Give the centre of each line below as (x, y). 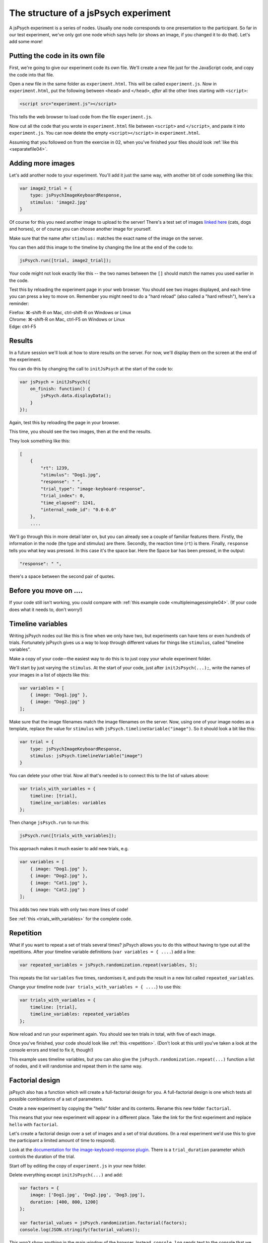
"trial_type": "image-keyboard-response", (93, 489)
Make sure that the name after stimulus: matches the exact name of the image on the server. (106, 238)
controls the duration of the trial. (42, 1156)
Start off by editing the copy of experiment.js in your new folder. (78, 1165)
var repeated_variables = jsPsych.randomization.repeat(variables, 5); (109, 965)
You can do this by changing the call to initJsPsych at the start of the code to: (91, 368)
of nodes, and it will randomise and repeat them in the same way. (76, 1066)
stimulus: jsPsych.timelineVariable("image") (86, 755)
